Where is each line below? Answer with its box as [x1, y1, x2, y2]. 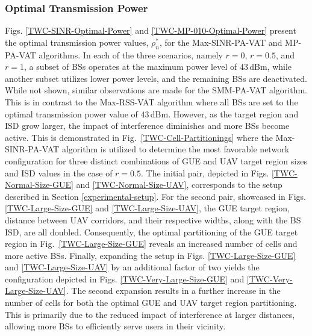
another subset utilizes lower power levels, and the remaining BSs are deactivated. [5, 72, 308, 84]
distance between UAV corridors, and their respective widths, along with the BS [5, 213, 301, 226]
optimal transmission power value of [5, 107, 138, 120]
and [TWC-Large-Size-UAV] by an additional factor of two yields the [5, 261, 260, 273]
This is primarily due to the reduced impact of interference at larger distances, [5, 308, 295, 320]
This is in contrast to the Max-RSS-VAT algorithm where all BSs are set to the [5, 95, 298, 108]
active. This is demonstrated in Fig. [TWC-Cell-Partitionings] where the [5, 131, 273, 143]
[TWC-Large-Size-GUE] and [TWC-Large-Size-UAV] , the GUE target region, [5, 202, 290, 214]
